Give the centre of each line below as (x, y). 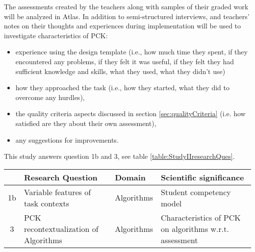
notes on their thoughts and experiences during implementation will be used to (123, 26)
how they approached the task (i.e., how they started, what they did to (122, 88)
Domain (130, 177)
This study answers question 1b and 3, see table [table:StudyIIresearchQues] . (119, 156)
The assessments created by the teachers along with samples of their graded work (126, 6)
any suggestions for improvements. (67, 139)
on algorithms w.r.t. (195, 228)
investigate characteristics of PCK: (56, 35)
